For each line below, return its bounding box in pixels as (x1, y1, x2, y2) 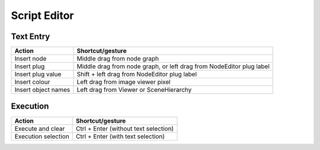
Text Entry (11, 31, 50, 42)
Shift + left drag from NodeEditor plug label (76, 70, 197, 78)
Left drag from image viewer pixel (76, 78, 171, 86)
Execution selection (14, 132, 69, 141)
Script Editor (11, 9, 74, 22)
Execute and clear (14, 125, 65, 133)
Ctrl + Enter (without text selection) (76, 125, 174, 133)
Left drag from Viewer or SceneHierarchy (76, 86, 192, 94)
